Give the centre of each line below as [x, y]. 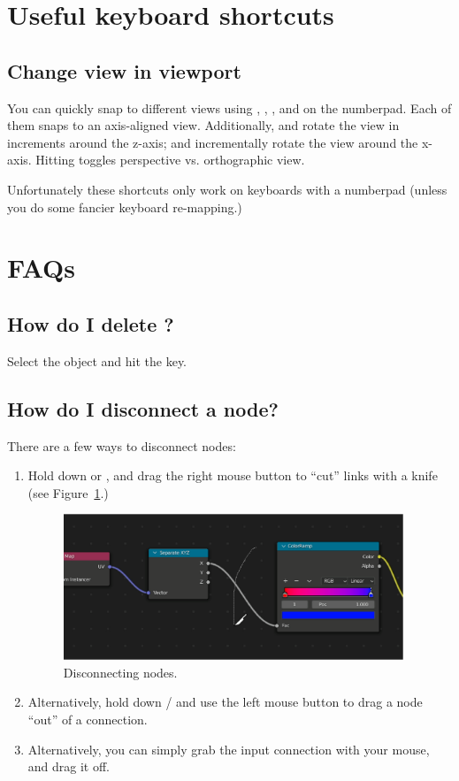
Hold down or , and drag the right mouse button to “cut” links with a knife [233, 475]
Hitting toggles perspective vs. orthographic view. [170, 160]
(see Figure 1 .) [68, 492]
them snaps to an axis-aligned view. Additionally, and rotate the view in [203, 125]
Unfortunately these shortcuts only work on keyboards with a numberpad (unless [227, 189]
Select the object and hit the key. [97, 360]
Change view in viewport [124, 70]
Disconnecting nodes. [120, 672]
